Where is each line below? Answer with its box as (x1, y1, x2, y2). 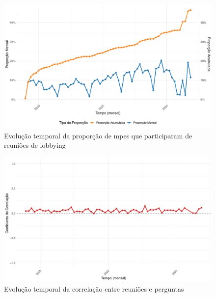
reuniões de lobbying (4, 140, 66, 150)
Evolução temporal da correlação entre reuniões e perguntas (4, 283, 184, 294)
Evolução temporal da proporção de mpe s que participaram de (4, 130, 192, 140)
